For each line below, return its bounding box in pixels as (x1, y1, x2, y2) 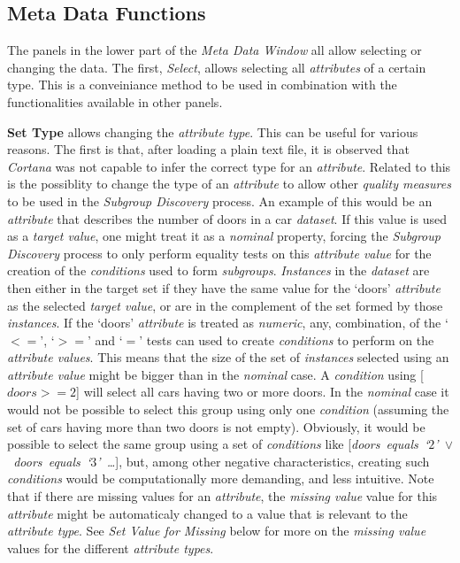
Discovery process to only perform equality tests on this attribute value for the (7, 243, 432, 262)
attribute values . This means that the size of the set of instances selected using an (7, 348, 449, 366)
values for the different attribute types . (7, 538, 214, 557)
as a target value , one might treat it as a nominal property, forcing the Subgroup (7, 227, 441, 245)
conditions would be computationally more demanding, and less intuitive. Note (7, 469, 434, 488)
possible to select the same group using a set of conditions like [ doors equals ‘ (7, 435, 429, 453)
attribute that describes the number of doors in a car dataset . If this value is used (7, 209, 447, 228)
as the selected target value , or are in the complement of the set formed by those (7, 296, 443, 314)
